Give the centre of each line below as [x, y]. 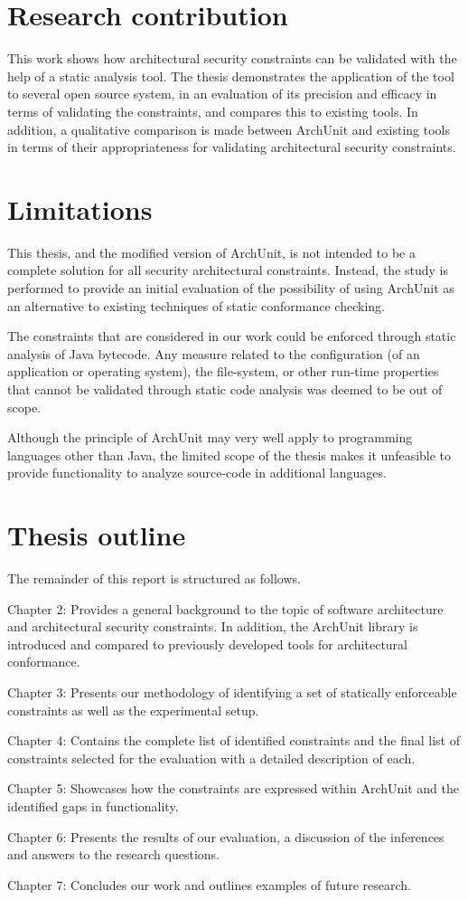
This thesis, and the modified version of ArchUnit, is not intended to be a [211, 252]
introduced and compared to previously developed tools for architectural [207, 644]
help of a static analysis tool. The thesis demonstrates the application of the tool [231, 76]
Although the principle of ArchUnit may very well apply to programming [210, 437]
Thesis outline [97, 535]
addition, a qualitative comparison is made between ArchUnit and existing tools [229, 129]
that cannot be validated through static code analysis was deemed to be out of [225, 388]
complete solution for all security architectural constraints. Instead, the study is [228, 270]
